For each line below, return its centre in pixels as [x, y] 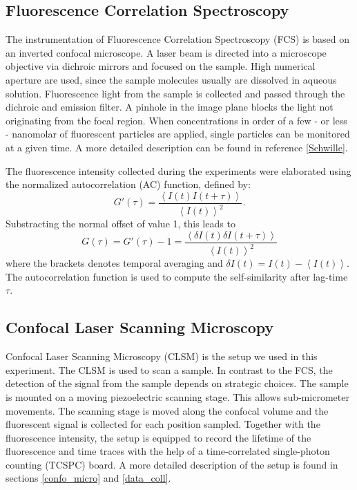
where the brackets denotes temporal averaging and [114, 263]
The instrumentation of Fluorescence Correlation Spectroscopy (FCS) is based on [177, 39]
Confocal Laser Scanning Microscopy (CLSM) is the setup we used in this [162, 356]
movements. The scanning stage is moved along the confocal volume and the [167, 410]
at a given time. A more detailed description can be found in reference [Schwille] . [177, 147]
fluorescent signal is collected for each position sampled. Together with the [163, 424]
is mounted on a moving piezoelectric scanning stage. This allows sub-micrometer [177, 396]
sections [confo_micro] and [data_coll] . [88, 478]
